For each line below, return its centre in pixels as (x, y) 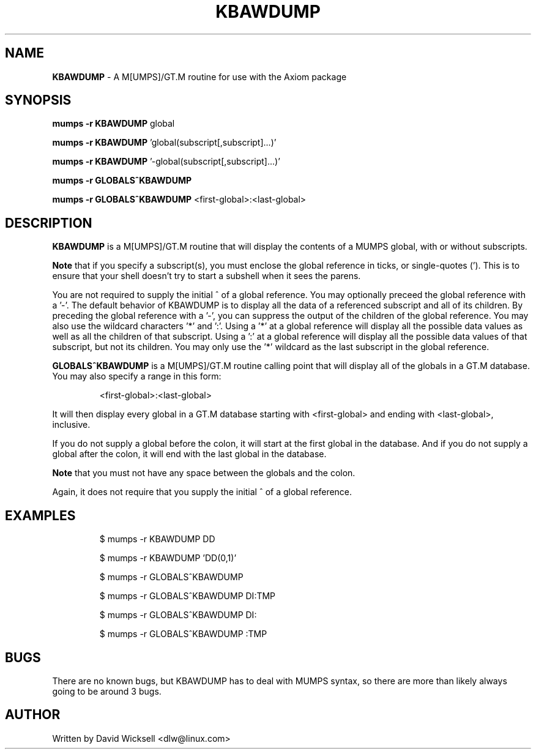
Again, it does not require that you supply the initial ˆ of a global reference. (202, 492)
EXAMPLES (40, 515)
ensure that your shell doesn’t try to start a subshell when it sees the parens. (207, 276)
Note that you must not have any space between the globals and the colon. (204, 473)
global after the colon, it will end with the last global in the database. (189, 454)
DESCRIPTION (49, 223)
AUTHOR (33, 715)
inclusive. (71, 425)
